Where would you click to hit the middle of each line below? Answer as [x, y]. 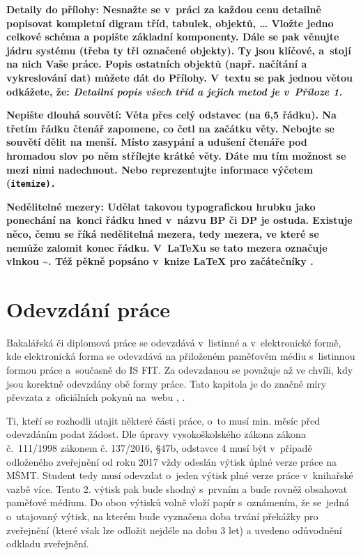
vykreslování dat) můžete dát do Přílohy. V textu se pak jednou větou [179, 77]
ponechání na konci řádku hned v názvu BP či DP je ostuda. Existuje [179, 220]
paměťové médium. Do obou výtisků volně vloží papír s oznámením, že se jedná [178, 502]
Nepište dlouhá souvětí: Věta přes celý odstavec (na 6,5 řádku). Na [171, 115]
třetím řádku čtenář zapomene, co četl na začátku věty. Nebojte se [170, 128]
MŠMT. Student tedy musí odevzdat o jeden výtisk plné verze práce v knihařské [180, 475]
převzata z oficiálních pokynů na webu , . [96, 397]
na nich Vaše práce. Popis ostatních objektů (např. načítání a [157, 64]
